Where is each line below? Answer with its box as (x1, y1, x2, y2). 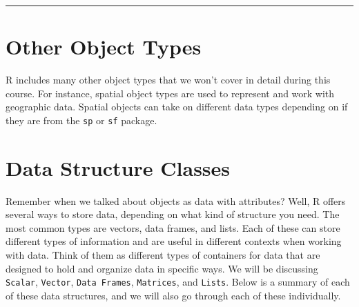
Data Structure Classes (6, 153, 231, 181)
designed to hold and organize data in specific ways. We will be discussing (6, 261, 318, 275)
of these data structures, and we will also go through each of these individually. (6, 288, 341, 302)
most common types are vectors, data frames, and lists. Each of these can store (6, 220, 340, 235)
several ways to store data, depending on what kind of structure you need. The (6, 207, 340, 221)
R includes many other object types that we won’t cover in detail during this (6, 72, 331, 87)
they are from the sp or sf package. (6, 112, 157, 127)
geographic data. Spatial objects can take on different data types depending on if (6, 99, 348, 114)
